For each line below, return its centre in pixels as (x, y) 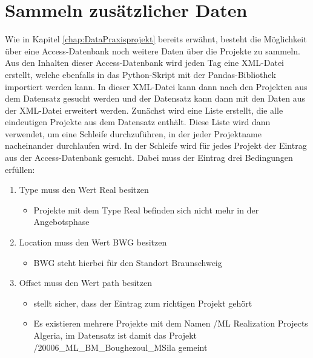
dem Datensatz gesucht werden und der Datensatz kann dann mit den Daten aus (155, 98)
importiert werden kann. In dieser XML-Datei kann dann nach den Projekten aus (156, 86)
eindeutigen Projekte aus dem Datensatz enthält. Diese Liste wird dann (138, 122)
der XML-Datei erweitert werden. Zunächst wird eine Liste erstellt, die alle (144, 110)
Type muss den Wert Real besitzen (84, 190)
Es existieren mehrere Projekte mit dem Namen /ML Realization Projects (171, 323)
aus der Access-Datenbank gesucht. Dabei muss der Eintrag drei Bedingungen (149, 158)
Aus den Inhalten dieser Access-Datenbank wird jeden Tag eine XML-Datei (144, 63)
